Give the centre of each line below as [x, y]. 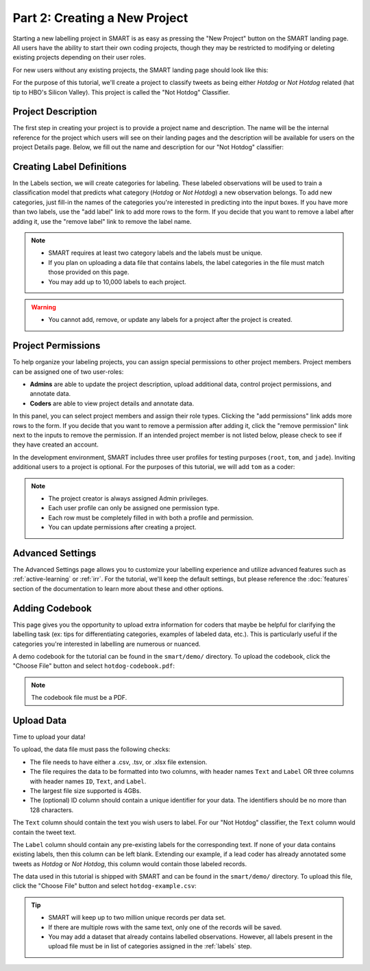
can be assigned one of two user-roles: [68, 371]
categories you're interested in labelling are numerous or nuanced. [107, 644]
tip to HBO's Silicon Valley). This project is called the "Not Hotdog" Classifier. [121, 92]
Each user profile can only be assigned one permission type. [134, 508]
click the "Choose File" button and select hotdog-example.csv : [104, 886]
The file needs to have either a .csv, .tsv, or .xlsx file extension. [119, 762]
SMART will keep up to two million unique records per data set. [137, 918]
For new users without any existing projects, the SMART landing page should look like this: [140, 70]
